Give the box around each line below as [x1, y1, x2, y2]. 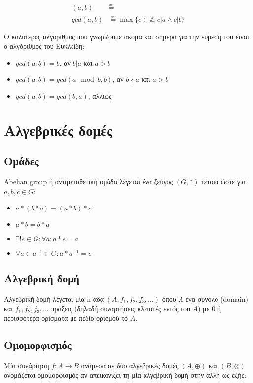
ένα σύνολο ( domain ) [185, 293, 248, 304]
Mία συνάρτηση [4, 360, 49, 370]
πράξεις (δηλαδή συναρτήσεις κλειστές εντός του [51, 303, 190, 313]
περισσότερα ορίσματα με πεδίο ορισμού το [4, 313, 128, 323]
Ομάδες [4, 153, 39, 169]
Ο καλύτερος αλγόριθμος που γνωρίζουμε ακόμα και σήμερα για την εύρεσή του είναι [4, 31, 249, 41]
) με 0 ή [198, 303, 221, 313]
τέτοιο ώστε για [201, 176, 246, 187]
